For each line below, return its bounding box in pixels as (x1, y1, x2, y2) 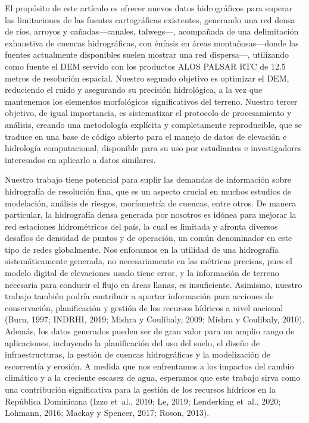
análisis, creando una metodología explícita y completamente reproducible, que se (5, 118, 302, 130)
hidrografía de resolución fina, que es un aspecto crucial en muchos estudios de (5, 184, 291, 197)
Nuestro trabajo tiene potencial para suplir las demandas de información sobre (5, 173, 291, 186)
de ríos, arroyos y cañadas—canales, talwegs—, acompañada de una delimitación (5, 25, 299, 37)
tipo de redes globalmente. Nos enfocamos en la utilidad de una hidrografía (5, 243, 279, 255)
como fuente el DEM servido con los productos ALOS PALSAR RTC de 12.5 (5, 59, 286, 72)
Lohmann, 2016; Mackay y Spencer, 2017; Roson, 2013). (5, 406, 210, 419)
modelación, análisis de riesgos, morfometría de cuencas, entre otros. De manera (5, 196, 296, 209)
